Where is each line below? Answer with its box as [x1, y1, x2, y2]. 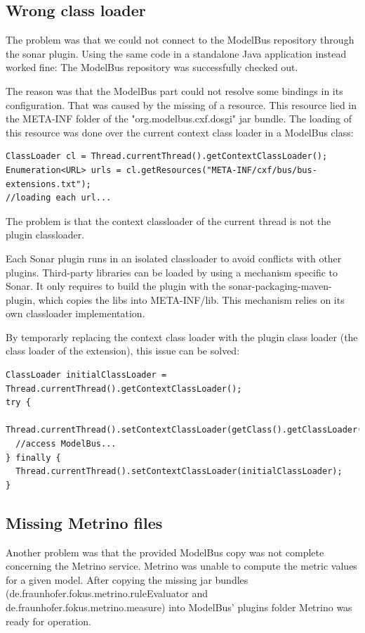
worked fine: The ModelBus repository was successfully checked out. [6, 60, 298, 75]
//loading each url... [6, 193, 112, 203]
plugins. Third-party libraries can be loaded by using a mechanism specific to [6, 264, 338, 279]
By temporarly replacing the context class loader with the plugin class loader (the [6, 329, 358, 344]
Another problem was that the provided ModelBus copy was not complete [6, 544, 324, 559]
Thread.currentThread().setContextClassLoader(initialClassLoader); [15, 466, 343, 477]
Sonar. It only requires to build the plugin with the [6, 279, 226, 293]
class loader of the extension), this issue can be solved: [6, 343, 240, 358]
